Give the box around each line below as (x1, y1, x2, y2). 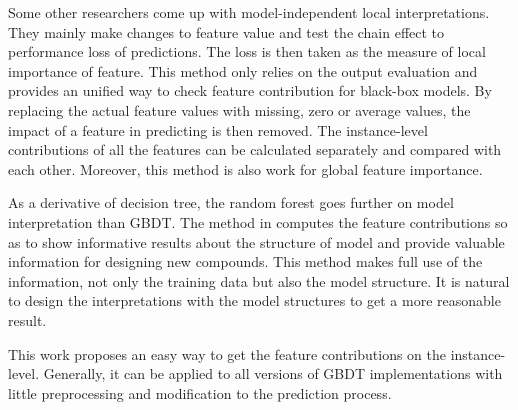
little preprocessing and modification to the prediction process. (8, 382, 392, 403)
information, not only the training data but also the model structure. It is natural (8, 270, 510, 291)
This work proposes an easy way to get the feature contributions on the (8, 343, 447, 364)
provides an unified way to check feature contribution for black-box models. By (8, 80, 492, 101)
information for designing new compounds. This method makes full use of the (8, 251, 483, 272)
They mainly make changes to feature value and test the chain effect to (8, 21, 445, 42)
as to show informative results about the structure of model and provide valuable (8, 231, 505, 252)
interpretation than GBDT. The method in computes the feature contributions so (8, 211, 508, 232)
